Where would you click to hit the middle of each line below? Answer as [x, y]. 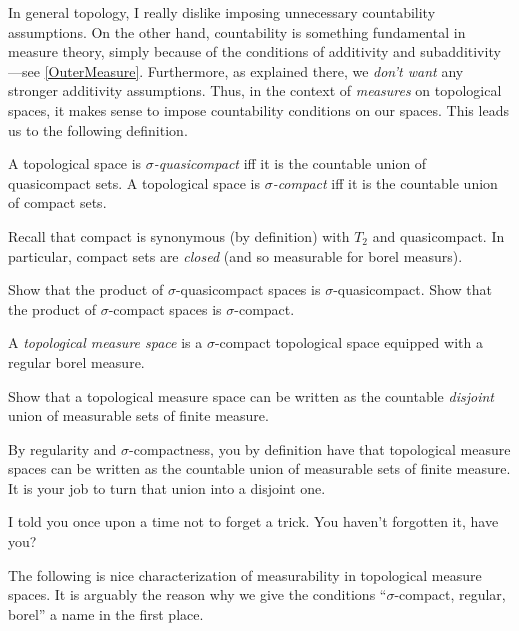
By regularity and [62, 448]
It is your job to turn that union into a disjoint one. [167, 487]
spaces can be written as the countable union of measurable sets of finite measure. [259, 468]
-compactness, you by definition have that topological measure [320, 448]
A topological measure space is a [105, 342]
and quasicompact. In [438, 235]
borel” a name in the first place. [106, 613]
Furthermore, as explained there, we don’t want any [305, 70]
